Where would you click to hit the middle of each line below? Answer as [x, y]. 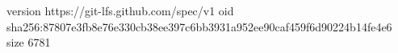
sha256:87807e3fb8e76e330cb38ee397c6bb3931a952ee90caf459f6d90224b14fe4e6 [199, 26]
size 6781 [29, 42]
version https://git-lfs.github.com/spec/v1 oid [120, 10]
